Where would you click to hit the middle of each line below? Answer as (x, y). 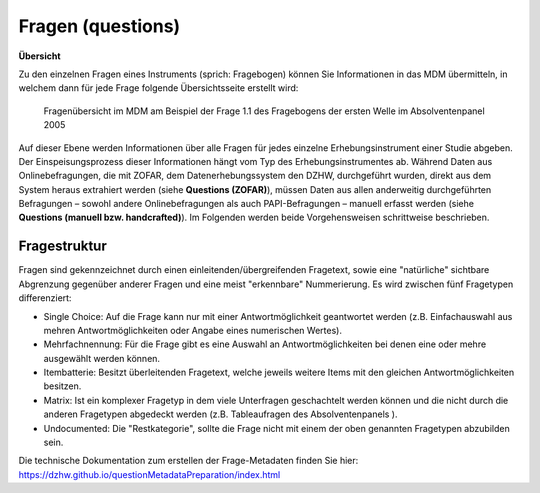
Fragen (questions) (99, 26)
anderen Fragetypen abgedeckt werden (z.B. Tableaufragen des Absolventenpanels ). (220, 414)
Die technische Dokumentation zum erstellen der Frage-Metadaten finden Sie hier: (188, 461)
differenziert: (45, 298)
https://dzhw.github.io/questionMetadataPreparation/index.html (149, 474)
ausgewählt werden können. (101, 358)
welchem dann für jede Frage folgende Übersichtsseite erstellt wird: (158, 88)
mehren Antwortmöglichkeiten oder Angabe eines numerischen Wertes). (192, 330)
